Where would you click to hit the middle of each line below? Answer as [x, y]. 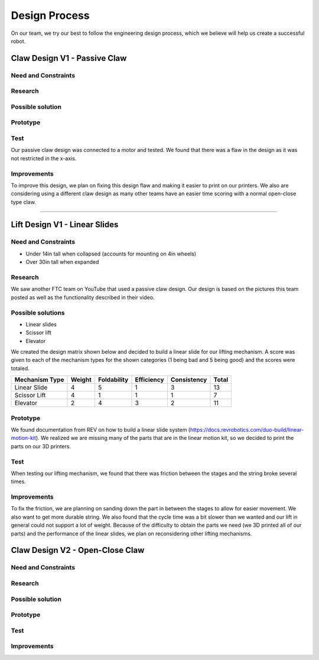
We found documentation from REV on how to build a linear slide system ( [101, 429]
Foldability [113, 380]
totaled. [20, 368]
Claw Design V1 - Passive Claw [69, 58]
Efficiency [150, 380]
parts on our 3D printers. [41, 446]
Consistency [189, 380]
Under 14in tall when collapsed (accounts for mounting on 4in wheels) [111, 254]
